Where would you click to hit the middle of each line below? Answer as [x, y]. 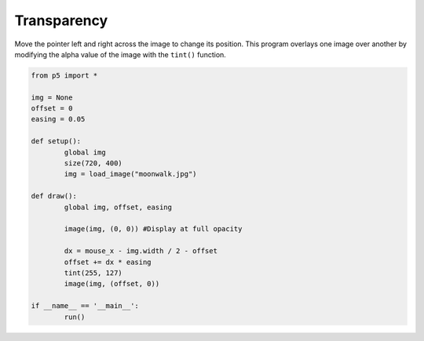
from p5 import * [64, 75]
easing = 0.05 [58, 119]
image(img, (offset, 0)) [112, 284]
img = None [52, 97]
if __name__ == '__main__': [85, 306]
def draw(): [54, 196]
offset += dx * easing [108, 262]
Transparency [61, 20]
